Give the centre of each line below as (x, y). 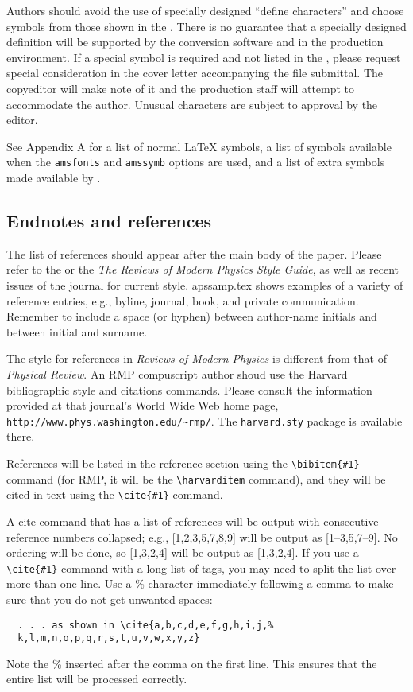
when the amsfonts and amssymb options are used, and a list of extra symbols (196, 162)
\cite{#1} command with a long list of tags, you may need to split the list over (201, 568)
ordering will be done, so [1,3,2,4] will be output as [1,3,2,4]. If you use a (183, 552)
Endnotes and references (109, 220)
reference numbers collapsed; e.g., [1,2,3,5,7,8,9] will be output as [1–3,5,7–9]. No (202, 536)
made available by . (54, 177)
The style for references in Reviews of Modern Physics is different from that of (197, 358)
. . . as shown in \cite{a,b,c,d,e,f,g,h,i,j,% (146, 625)
